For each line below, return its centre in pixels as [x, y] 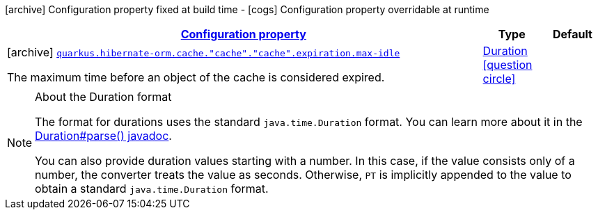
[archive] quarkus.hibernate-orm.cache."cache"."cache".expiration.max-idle [204, 52]
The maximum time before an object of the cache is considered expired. [196, 77]
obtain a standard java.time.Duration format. [152, 189]
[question [507, 65]
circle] [499, 79]
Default [572, 34]
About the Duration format [103, 97]
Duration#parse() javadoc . [103, 136]
